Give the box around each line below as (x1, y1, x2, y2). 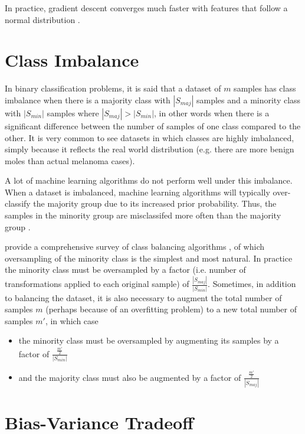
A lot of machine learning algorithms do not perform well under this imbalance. (5, 174, 293, 187)
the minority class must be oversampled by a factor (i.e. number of (5, 263, 246, 276)
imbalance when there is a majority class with (5, 93, 170, 106)
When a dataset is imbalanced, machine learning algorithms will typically (5, 185, 270, 198)
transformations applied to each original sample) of (5, 278, 189, 290)
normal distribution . (5, 13, 80, 25)
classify (5, 197, 31, 210)
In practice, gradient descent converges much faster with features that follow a (5, 2, 288, 14)
